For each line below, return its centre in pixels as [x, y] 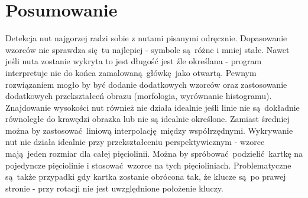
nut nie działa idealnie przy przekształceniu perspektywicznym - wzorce [135, 142]
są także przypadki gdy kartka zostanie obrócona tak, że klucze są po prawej [146, 176]
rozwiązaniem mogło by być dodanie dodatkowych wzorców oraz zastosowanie [146, 84]
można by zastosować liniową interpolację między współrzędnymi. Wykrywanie [149, 130]
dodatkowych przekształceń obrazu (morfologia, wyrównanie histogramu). [139, 96]
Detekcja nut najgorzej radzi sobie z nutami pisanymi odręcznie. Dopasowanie [146, 38]
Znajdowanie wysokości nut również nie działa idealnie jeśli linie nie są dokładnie [153, 107]
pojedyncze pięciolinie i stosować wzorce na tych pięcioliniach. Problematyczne [148, 165]
